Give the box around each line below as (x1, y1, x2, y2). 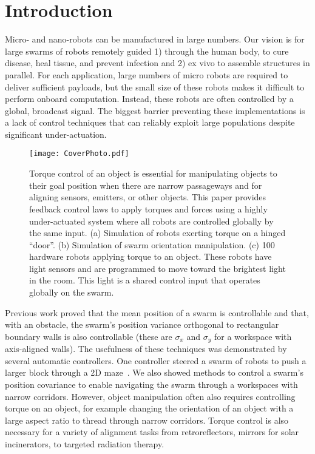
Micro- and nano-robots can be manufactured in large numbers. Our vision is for (5, 33, 305, 46)
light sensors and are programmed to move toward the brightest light (29, 262, 286, 274)
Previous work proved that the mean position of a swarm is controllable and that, (5, 306, 309, 319)
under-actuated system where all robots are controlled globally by (29, 214, 274, 227)
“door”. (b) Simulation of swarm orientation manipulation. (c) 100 (29, 238, 275, 251)
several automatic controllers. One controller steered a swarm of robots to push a (5, 354, 307, 367)
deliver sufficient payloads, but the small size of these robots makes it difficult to (5, 80, 305, 93)
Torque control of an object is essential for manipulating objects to (29, 167, 277, 180)
